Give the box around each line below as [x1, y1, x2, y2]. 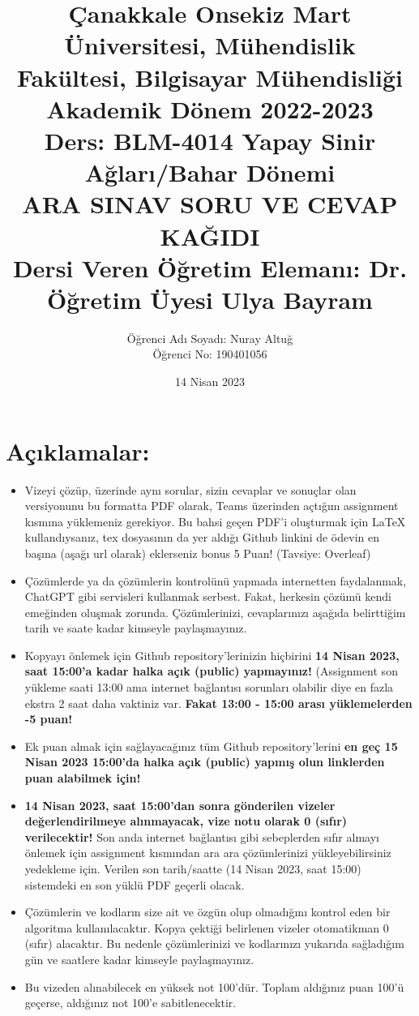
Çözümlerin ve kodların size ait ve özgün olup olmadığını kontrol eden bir [24, 903, 391, 920]
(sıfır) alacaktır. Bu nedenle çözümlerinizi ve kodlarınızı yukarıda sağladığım [24, 935, 404, 952]
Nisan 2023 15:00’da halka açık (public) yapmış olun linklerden [24, 753, 385, 770]
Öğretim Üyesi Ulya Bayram [47, 282, 373, 315]
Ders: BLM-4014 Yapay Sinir [44, 123, 376, 156]
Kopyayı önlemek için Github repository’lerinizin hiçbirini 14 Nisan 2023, [24, 646, 400, 663]
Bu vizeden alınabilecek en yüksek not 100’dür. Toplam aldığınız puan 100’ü [24, 978, 404, 995]
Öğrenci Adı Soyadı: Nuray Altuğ [126, 329, 293, 346]
